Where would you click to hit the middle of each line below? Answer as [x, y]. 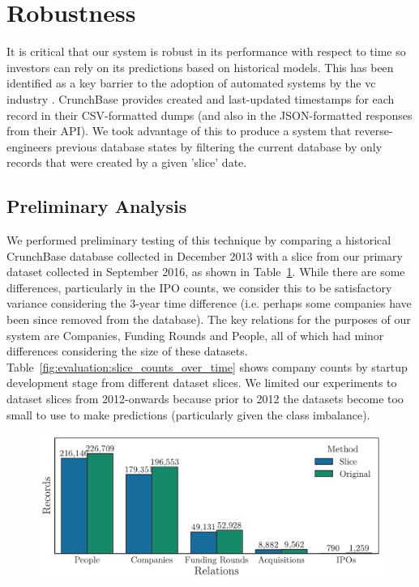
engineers [30, 146]
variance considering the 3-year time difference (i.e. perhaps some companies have [209, 303]
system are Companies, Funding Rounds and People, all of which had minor [195, 335]
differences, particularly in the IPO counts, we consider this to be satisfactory [199, 287]
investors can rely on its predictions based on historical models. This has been [200, 67]
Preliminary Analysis [97, 206]
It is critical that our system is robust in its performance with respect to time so [206, 51]
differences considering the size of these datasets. [127, 351]
